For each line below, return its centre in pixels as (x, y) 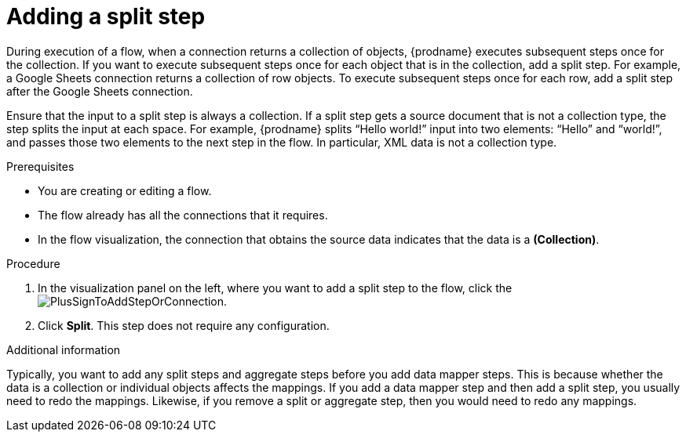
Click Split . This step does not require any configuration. (184, 325)
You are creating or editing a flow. (125, 190)
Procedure (33, 263)
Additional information (64, 349)
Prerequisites (40, 166)
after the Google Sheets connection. (100, 91)
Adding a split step (106, 16)
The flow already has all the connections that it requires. (183, 215)
